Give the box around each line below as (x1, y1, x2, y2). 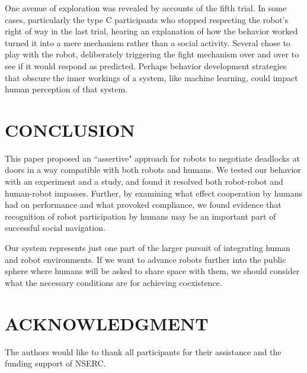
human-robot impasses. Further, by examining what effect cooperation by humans (5, 186, 302, 199)
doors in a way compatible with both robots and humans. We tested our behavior (5, 163, 301, 176)
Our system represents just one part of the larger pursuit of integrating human (5, 242, 290, 254)
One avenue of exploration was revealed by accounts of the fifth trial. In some (5, 2, 287, 14)
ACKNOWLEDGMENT (5, 311, 209, 335)
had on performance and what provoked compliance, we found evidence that (5, 198, 282, 211)
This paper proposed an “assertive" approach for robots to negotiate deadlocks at (5, 152, 300, 164)
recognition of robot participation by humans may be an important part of (5, 210, 276, 222)
